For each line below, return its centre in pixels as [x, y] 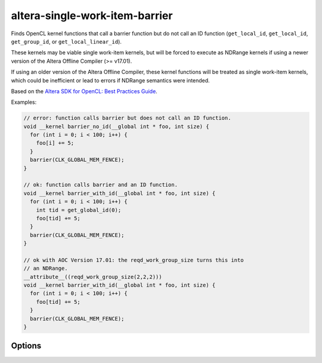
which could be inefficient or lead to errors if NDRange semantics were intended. [110, 80]
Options [26, 346]
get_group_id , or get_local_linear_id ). [66, 41]
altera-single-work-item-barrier [92, 16]
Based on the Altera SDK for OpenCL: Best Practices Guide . [84, 91]
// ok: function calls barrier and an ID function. [101, 185]
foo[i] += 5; [55, 143]
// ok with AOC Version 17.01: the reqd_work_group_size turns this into [134, 260]
